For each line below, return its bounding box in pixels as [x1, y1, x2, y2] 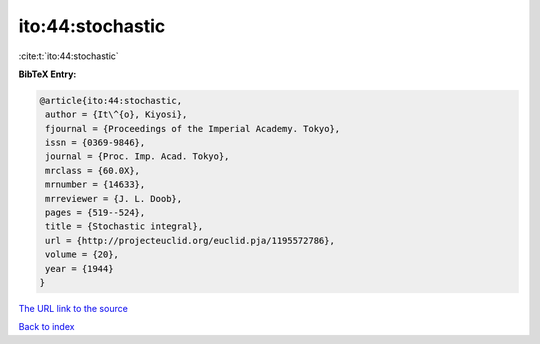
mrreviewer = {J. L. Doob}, [45, 193, 183, 204]
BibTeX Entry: [18, 68, 77, 80]
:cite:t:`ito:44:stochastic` [18, 50, 119, 62]
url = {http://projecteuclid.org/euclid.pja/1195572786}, [45, 235, 335, 246]
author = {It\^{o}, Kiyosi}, [45, 109, 188, 120]
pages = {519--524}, [45, 207, 146, 219]
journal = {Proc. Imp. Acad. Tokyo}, [45, 151, 230, 162]
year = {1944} [45, 263, 114, 274]
